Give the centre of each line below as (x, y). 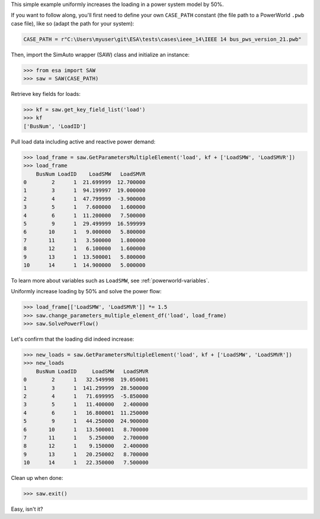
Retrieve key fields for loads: (46, 94)
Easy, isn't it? (27, 509)
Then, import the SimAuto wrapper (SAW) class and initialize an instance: (100, 55)
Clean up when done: (37, 478)
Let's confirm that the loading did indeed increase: (73, 339)
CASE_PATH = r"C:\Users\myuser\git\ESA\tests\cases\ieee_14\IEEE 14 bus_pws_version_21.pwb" (162, 39)
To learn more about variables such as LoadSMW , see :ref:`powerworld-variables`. (110, 280)
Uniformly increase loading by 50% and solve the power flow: (87, 291)
